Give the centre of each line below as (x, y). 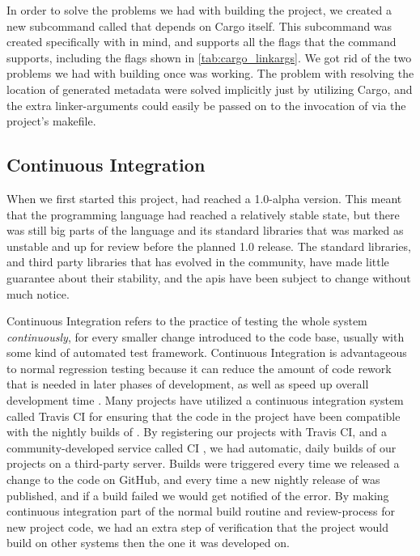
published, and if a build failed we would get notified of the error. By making (198, 495)
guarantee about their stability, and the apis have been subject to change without (209, 277)
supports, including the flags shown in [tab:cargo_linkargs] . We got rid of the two (209, 57)
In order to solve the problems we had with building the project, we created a (199, 10)
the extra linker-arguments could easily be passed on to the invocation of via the (206, 105)
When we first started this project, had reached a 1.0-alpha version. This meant (204, 198)
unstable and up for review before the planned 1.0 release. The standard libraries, (209, 246)
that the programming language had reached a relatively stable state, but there (203, 214)
